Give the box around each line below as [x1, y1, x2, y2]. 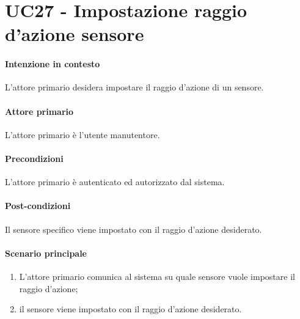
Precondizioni [5, 152, 64, 164]
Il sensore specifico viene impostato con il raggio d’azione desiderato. [5, 222, 262, 235]
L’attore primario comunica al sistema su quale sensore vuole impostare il [19, 269, 295, 282]
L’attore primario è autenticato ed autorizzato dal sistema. [5, 175, 225, 188]
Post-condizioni [5, 199, 71, 212]
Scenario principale [5, 246, 87, 259]
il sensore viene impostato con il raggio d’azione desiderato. [19, 302, 242, 315]
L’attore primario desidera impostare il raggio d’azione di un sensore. [5, 81, 264, 94]
